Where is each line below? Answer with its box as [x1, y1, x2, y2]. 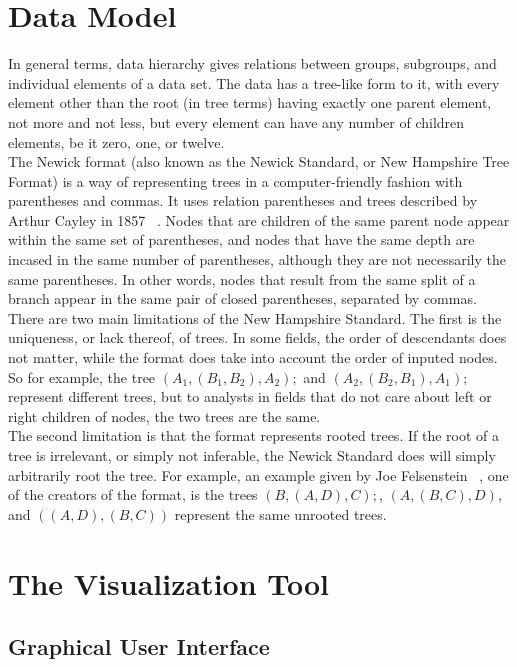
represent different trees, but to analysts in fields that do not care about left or [8, 386, 492, 407]
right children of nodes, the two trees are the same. [8, 405, 321, 426]
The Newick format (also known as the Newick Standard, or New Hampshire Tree [8, 151, 510, 172]
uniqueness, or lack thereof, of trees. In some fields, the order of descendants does [8, 327, 507, 348]
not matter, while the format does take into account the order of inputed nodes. [8, 347, 498, 368]
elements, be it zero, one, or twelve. [8, 131, 225, 152]
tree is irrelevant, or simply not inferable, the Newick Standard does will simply [8, 445, 496, 465]
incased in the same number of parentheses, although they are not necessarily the [8, 249, 506, 270]
